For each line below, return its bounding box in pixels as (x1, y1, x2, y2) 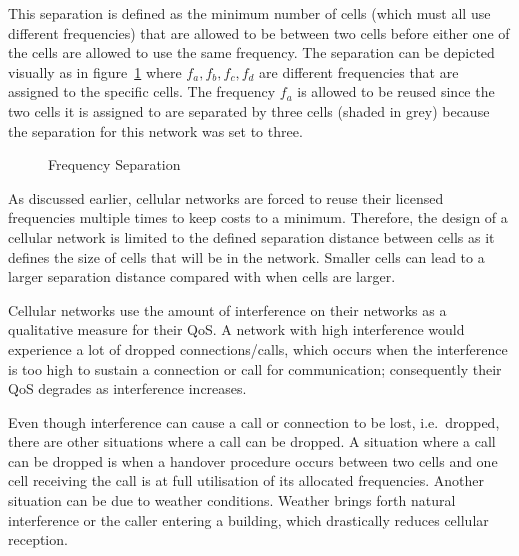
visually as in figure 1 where (8, 61, 182, 82)
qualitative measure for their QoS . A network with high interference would (8, 319, 465, 340)
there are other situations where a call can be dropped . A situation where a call (8, 431, 496, 452)
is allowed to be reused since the (297, 81, 495, 102)
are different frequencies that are (259, 61, 459, 82)
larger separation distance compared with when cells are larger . (8, 266, 396, 287)
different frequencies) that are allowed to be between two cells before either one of (8, 22, 510, 43)
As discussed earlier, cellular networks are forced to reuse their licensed (8, 187, 444, 208)
